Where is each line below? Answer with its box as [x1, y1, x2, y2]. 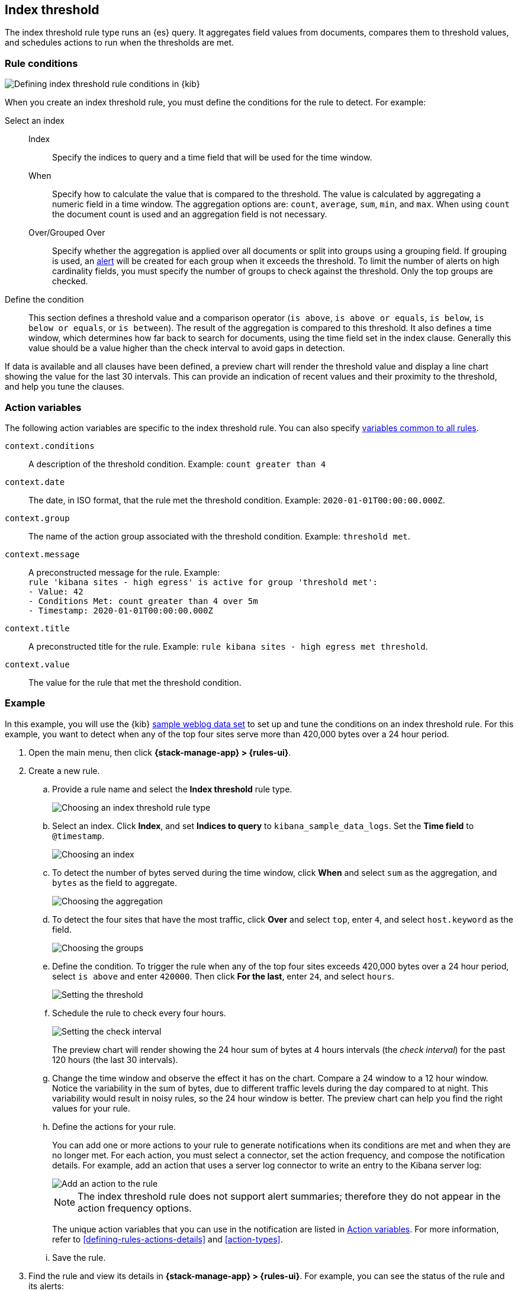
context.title [5, 623, 70, 633]
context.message [5, 549, 80, 559]
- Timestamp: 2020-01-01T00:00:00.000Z [28, 605, 213, 615]
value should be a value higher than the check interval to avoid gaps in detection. [28, 343, 345, 354]
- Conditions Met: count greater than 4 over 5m [28, 596, 258, 606]
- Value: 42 [28, 586, 83, 596]
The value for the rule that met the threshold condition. [28, 677, 242, 688]
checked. [52, 276, 88, 287]
